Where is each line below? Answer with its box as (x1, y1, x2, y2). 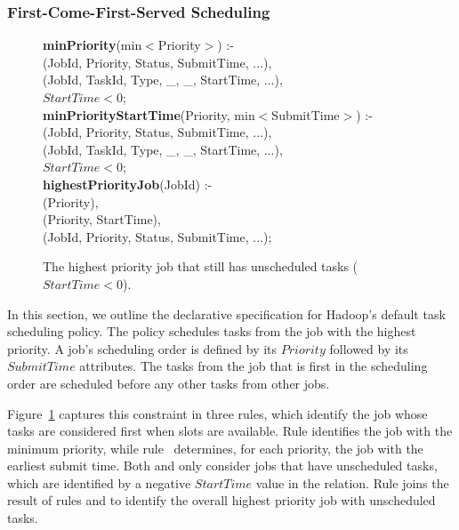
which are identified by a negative (7, 473, 191, 492)
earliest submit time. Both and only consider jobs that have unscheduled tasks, (7, 456, 438, 475)
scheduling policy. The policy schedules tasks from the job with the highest (7, 322, 416, 341)
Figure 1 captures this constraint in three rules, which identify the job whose (7, 404, 428, 422)
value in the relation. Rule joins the (255, 473, 449, 492)
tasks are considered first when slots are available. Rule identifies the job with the (7, 422, 453, 440)
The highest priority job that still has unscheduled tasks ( (43, 257, 358, 276)
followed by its (329, 339, 408, 357)
